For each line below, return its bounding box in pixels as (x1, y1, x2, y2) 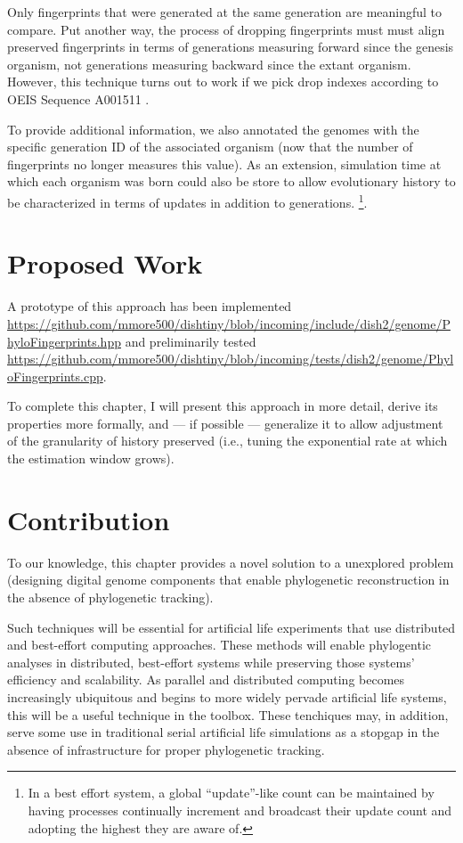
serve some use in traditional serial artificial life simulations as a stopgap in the (7, 723, 440, 741)
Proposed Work (7, 245, 203, 282)
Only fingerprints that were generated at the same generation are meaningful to (7, 3, 443, 20)
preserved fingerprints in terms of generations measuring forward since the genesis (7, 37, 454, 56)
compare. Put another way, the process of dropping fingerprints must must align (7, 20, 445, 38)
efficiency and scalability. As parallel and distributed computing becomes (7, 670, 405, 689)
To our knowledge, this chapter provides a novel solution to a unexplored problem (7, 552, 454, 571)
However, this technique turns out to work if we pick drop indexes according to (7, 72, 439, 91)
